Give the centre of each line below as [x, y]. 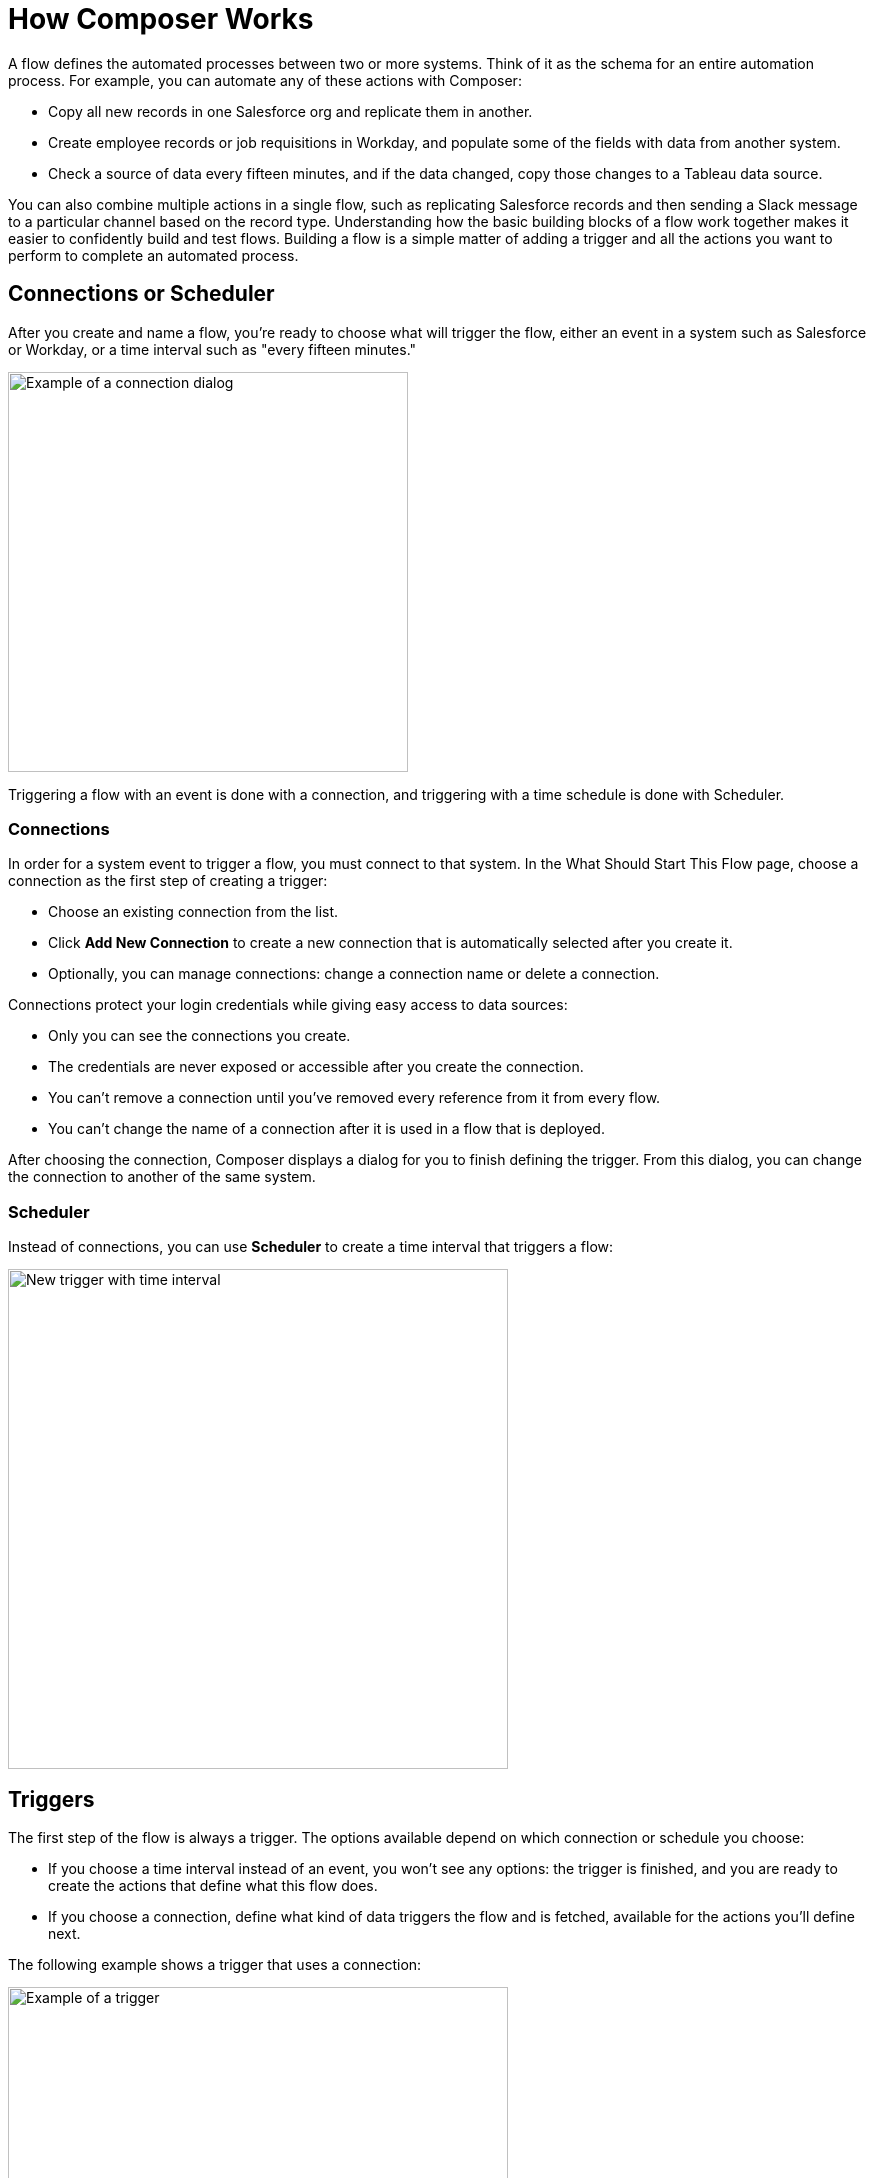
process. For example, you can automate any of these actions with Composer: [265, 80]
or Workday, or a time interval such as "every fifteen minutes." [212, 349]
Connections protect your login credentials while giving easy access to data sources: [288, 1005]
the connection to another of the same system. [162, 1177]
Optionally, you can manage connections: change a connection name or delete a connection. [354, 974]
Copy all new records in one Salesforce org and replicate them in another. [290, 111]
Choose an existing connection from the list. [193, 912]
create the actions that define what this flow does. [213, 1885]
